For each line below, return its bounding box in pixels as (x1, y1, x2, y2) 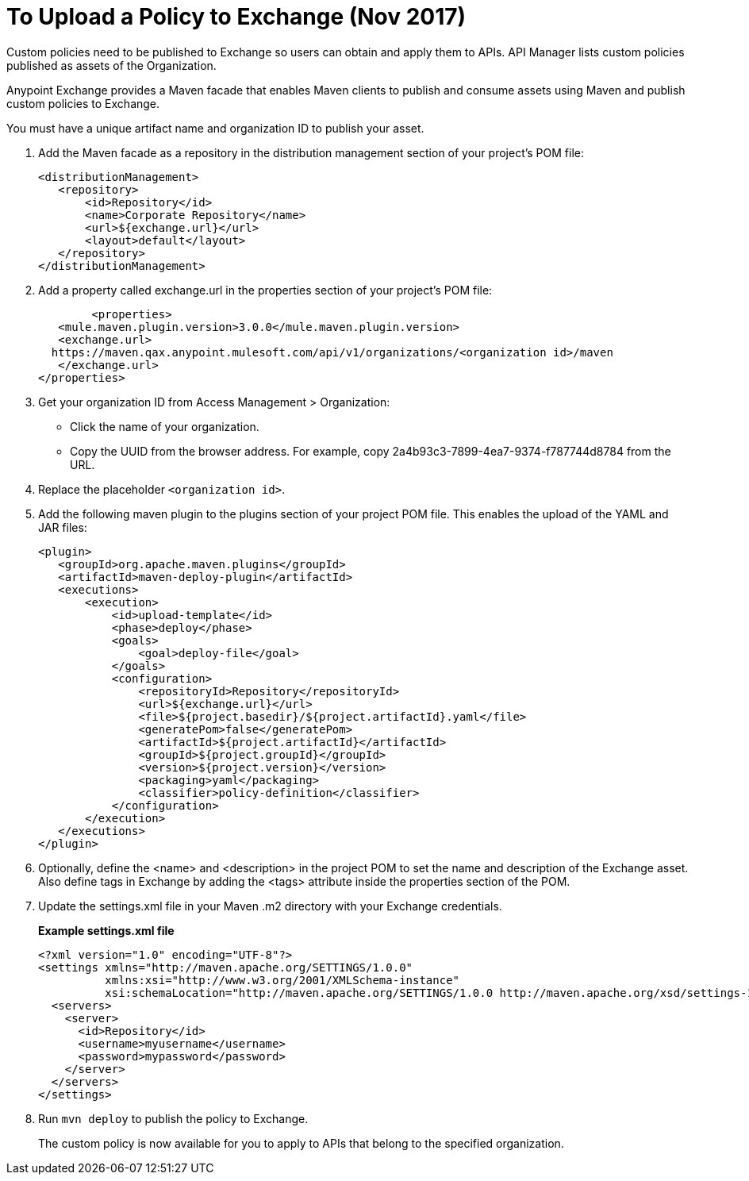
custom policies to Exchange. (6, 96, 160, 110)
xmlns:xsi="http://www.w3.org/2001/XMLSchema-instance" (105, 973, 460, 987)
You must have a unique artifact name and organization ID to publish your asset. (6, 121, 424, 135)
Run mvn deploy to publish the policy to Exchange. (38, 1111, 309, 1125)
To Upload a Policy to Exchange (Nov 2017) (6, 3, 467, 30)
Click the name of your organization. (70, 419, 259, 433)
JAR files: (38, 520, 87, 534)
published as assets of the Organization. (6, 58, 217, 72)
